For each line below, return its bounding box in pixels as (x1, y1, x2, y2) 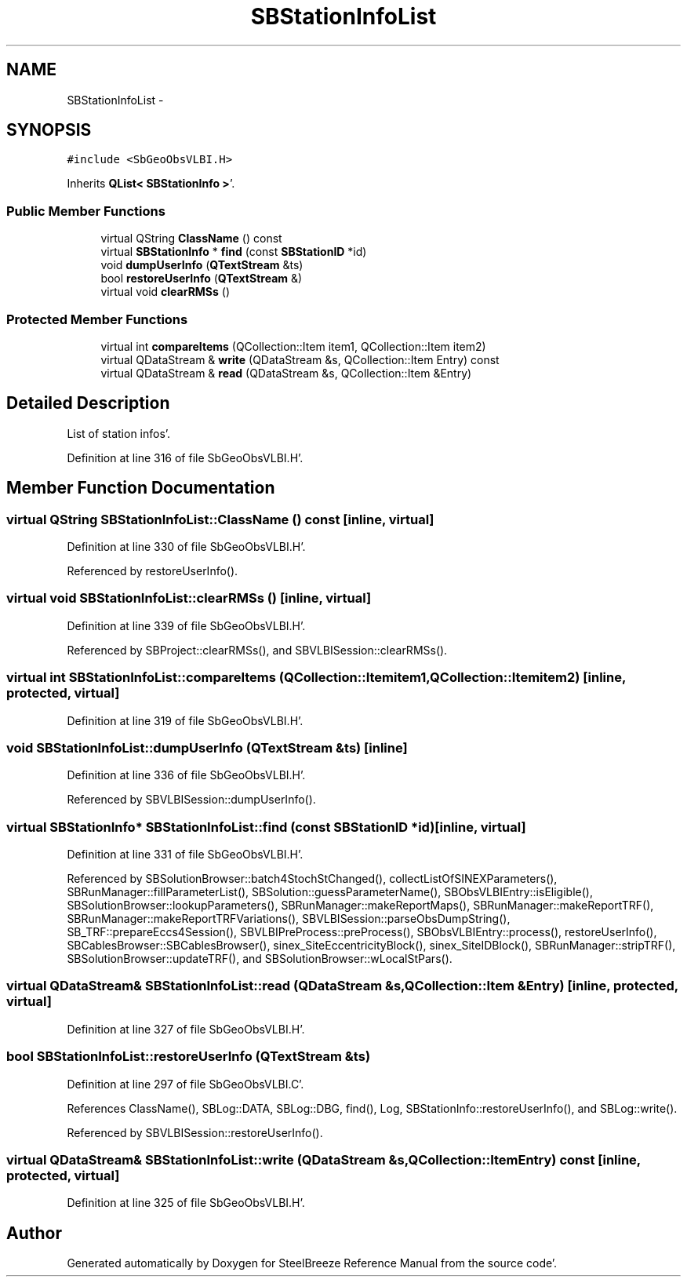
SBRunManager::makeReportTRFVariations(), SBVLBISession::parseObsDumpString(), (67, 912, 511, 925)
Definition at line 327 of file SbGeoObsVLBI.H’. (67, 1022, 305, 1036)
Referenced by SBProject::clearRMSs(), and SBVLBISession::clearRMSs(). (67, 643, 448, 657)
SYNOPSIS (6, 120, 92, 140)
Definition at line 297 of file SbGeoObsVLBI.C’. (67, 1077, 304, 1091)
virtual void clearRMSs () (100, 285, 231, 299)
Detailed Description (6, 393, 170, 414)
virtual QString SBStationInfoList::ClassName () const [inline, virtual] (6, 511, 434, 527)
